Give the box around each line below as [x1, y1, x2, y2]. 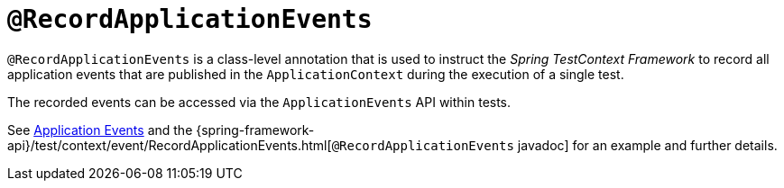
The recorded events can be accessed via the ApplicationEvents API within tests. [7, 94, 512, 110]
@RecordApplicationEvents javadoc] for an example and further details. [331, 137, 778, 153]
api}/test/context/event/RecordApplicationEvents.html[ [7, 137, 332, 153]
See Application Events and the [7, 121, 193, 138]
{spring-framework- [196, 121, 315, 138]
